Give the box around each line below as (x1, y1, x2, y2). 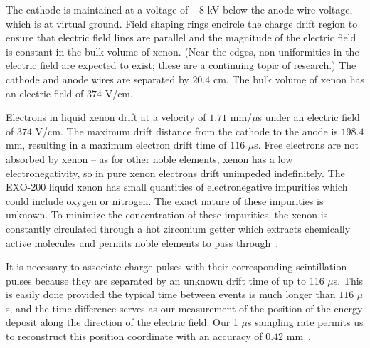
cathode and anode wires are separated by (6, 71, 189, 86)
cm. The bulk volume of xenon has (213, 71, 364, 86)
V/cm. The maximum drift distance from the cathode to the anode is (35, 123, 338, 138)
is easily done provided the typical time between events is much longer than (6, 287, 336, 302)
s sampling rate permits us (248, 315, 364, 329)
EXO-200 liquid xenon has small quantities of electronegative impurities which (6, 179, 348, 194)
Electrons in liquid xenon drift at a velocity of (6, 110, 206, 125)
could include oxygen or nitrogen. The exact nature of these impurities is (6, 193, 324, 208)
